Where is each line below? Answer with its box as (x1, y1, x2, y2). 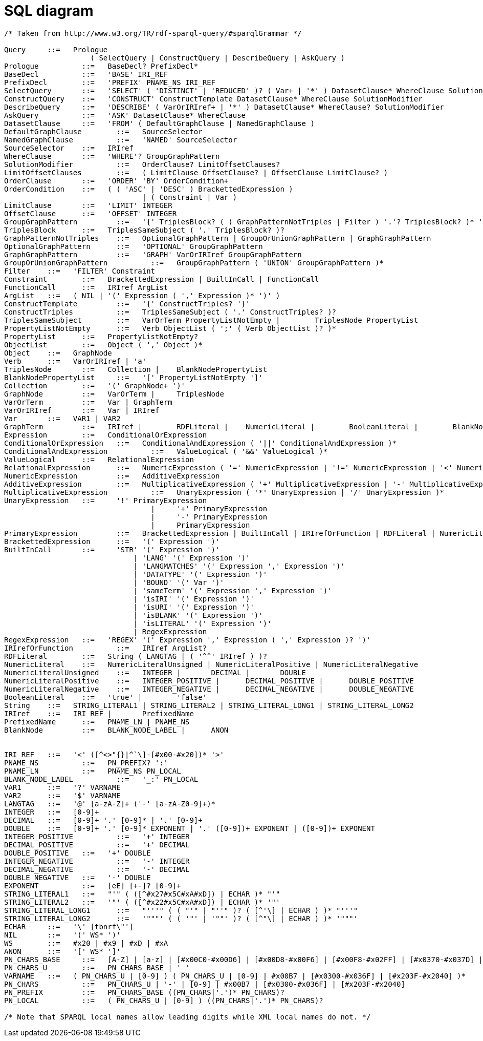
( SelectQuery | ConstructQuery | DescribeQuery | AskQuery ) (90, 53, 345, 62)
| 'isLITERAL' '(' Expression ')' (133, 619, 272, 628)
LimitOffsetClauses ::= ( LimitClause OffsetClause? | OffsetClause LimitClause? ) (4, 168, 388, 177)
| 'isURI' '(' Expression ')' (133, 602, 254, 611)
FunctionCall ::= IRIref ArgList (4, 283, 168, 292)
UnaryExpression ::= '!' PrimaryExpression (4, 496, 207, 505)
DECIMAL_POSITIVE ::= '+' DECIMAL (4, 840, 190, 849)
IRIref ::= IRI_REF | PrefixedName (4, 709, 194, 718)
